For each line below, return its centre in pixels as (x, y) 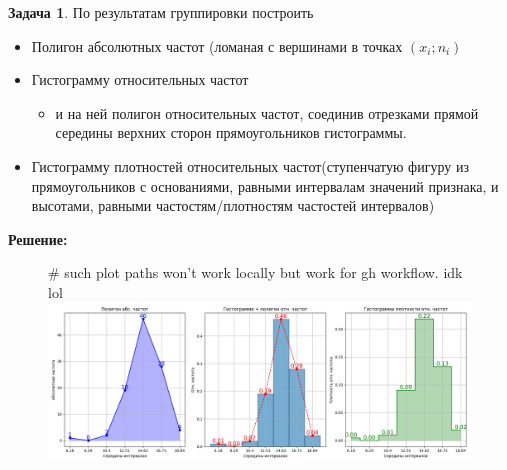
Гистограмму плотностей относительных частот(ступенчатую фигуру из (250, 165)
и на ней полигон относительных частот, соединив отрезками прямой (267, 112)
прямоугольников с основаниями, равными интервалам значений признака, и (265, 185)
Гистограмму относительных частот (140, 79)
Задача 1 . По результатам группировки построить (161, 12)
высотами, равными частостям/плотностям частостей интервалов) (233, 205)
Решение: (38, 238)
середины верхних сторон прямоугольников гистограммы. (231, 132)
